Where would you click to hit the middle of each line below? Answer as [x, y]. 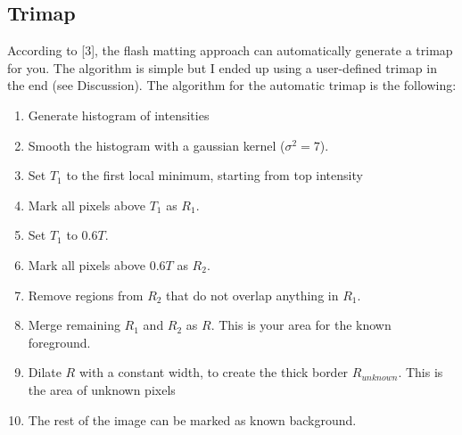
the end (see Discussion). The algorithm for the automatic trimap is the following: [232, 85]
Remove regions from [86, 295]
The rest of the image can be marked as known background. [192, 419]
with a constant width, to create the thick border [214, 372]
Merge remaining [74, 325]
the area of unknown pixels [102, 389]
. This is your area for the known [301, 325]
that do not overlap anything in [252, 295]
